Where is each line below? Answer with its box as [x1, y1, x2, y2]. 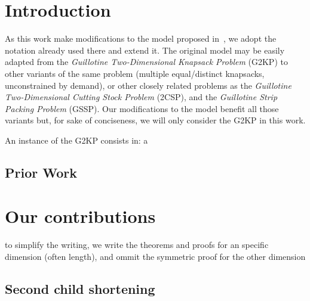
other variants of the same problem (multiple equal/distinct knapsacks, [5, 67, 265, 79]
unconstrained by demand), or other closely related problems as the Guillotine [5, 79, 291, 91]
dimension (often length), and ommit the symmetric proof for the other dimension [5, 250, 306, 262]
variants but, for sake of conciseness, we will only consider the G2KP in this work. [5, 114, 306, 126]
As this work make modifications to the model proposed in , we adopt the [5, 32, 277, 45]
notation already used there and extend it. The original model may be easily [5, 44, 285, 56]
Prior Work [5, 163, 77, 181]
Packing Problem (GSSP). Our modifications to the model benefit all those [5, 102, 279, 114]
